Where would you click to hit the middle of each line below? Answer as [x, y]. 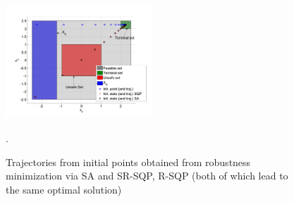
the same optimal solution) [64, 189]
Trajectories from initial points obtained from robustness [128, 162]
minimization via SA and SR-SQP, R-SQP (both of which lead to [147, 176]
